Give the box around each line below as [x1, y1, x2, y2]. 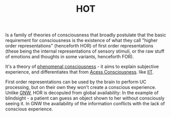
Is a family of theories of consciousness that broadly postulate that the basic [5, 32, 166, 38]
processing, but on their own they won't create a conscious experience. [5, 84, 157, 90]
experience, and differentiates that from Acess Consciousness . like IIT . [5, 69, 154, 75]
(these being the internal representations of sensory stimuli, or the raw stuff [5, 48, 165, 54]
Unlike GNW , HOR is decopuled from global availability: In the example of [5, 90, 159, 96]
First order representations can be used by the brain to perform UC [5, 79, 146, 85]
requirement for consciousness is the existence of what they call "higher [5, 37, 158, 43]
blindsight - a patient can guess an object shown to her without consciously [5, 95, 165, 101]
